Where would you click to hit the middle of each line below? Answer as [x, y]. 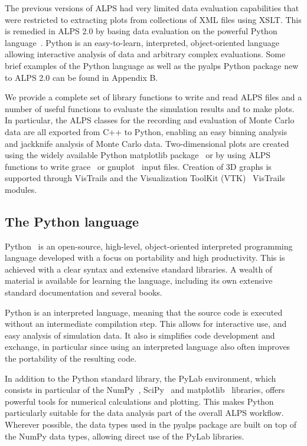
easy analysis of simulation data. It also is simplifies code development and [140, 335]
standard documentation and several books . [84, 292]
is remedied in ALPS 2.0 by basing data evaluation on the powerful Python [141, 31]
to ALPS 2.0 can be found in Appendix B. [81, 77]
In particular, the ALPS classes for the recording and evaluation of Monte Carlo [150, 120]
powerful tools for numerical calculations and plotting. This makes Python [139, 401]
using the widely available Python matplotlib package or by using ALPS [138, 155]
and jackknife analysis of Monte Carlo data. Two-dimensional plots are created [147, 143]
